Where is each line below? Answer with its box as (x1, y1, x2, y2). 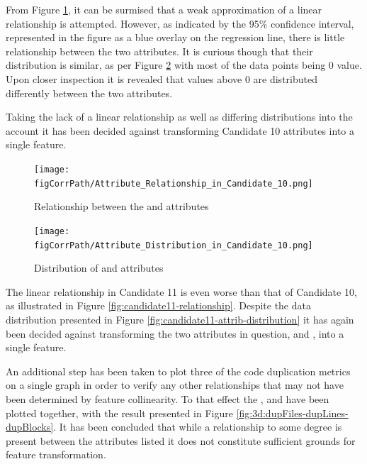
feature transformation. (6, 447, 106, 462)
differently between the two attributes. (6, 85, 173, 100)
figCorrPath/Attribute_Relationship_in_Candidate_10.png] (34, 178, 313, 189)
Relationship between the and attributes (34, 199, 209, 214)
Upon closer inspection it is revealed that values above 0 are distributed (6, 71, 317, 86)
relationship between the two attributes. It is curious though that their (6, 43, 313, 58)
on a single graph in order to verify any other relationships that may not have (6, 377, 344, 392)
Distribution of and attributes (34, 260, 164, 275)
